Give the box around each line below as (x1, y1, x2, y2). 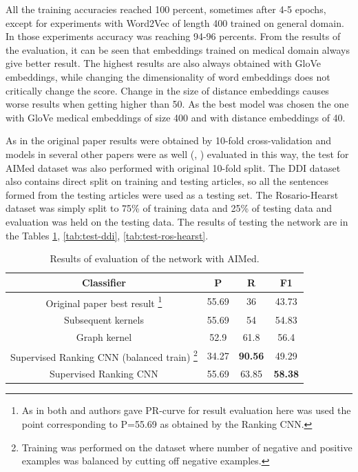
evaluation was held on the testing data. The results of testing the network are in (6, 214, 348, 228)
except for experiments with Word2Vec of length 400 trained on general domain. (6, 15, 344, 30)
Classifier (81, 275, 126, 289)
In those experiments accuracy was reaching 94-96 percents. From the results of (6, 29, 341, 43)
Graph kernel (76, 329, 132, 344)
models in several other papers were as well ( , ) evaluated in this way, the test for (6, 146, 349, 161)
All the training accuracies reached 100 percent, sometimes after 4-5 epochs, (6, 2, 326, 16)
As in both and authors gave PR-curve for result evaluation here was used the (21, 403, 351, 417)
